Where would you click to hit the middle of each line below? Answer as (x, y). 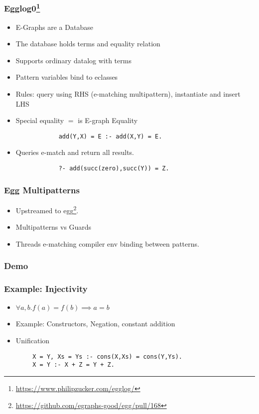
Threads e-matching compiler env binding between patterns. (107, 243)
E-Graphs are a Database (54, 27)
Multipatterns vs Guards (54, 227)
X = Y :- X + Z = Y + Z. (73, 365)
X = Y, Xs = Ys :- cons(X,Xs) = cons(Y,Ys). (107, 356)
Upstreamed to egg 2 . (47, 209)
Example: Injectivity (46, 289)
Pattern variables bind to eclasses (67, 77)
